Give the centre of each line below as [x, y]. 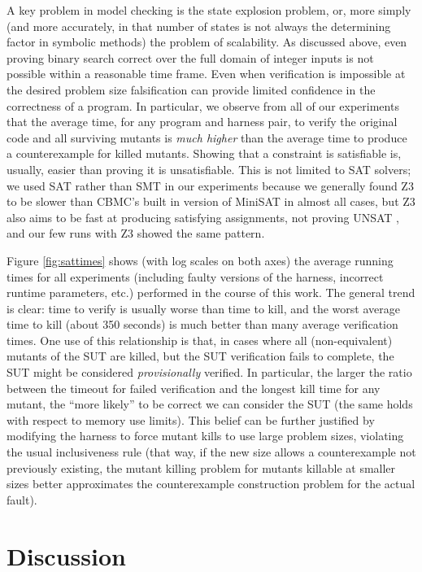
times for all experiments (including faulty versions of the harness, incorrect [195, 276]
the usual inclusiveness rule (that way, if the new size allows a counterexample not [211, 452]
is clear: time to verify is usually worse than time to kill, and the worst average [203, 308]
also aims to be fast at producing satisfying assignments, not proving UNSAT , [203, 217]
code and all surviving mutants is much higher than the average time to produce [207, 137]
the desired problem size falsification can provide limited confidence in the [191, 89]
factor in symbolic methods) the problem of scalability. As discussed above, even [207, 42]
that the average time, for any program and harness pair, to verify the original [202, 122]
